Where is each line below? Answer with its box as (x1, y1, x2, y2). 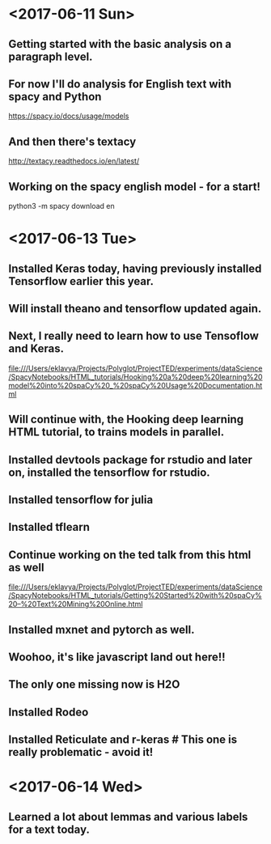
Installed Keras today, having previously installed (8, 261, 262, 275)
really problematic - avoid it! (8, 745, 154, 759)
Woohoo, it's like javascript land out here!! (8, 650, 226, 664)
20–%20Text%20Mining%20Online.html (8, 600, 143, 609)
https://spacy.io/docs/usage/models (8, 111, 129, 121)
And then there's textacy (8, 134, 137, 148)
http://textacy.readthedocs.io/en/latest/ (8, 156, 140, 166)
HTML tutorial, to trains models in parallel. (8, 426, 225, 439)
